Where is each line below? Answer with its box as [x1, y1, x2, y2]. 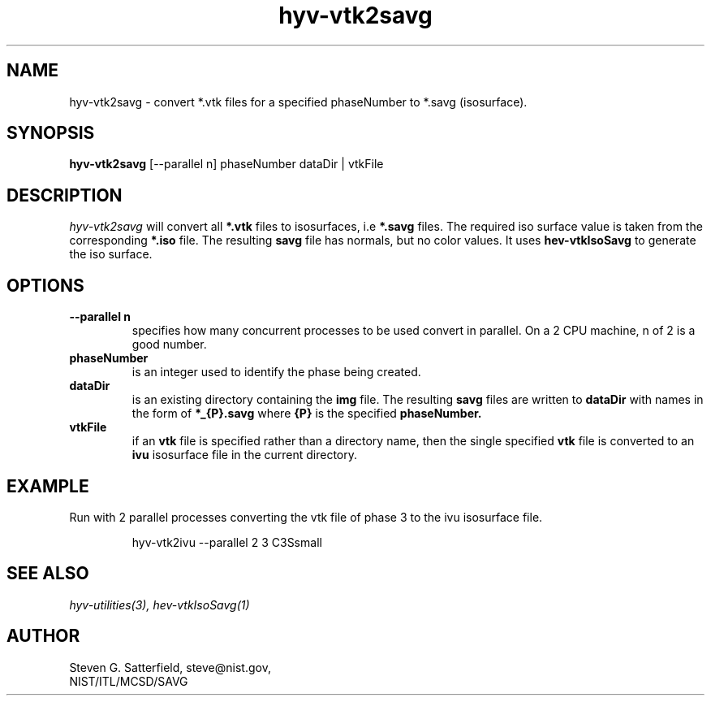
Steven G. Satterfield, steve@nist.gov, [69, 660, 271, 674]
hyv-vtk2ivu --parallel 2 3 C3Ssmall [131, 535, 322, 549]
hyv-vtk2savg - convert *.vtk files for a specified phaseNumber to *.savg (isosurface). [69, 94, 528, 109]
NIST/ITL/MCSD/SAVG [69, 674, 188, 688]
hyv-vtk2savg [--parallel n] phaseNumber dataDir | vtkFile [69, 157, 384, 171]
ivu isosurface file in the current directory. [131, 448, 358, 462]
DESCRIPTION [6, 184, 123, 206]
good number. [131, 337, 207, 352]
